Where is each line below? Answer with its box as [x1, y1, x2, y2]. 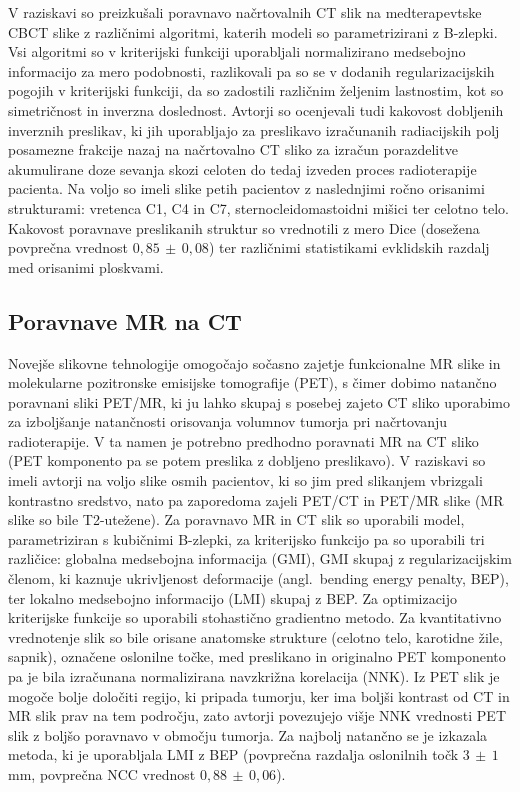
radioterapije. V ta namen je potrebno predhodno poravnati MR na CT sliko [8, 430, 479, 451]
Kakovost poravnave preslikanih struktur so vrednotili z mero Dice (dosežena [8, 217, 480, 238]
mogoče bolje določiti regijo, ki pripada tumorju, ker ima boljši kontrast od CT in [8, 685, 510, 706]
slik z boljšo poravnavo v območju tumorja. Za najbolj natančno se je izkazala [8, 724, 488, 745]
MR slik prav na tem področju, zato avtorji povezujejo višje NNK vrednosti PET [8, 705, 507, 726]
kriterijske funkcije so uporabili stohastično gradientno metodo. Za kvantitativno [8, 607, 502, 628]
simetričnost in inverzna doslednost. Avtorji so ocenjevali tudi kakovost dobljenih [8, 99, 504, 120]
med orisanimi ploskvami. [8, 256, 164, 277]
